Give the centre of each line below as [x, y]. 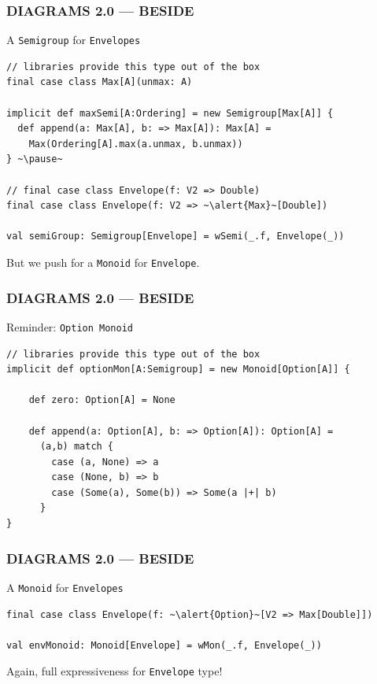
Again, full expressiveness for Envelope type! [115, 671]
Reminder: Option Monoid [70, 326]
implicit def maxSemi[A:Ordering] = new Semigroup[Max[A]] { [170, 113]
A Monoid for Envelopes [65, 587]
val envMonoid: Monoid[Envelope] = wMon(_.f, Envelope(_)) [164, 645]
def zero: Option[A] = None [102, 400]
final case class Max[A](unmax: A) [100, 82]
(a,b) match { [77, 447]
